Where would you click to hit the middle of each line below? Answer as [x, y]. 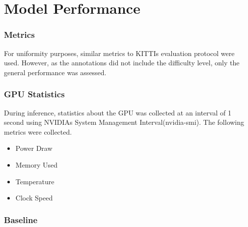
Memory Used [37, 164]
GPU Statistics [34, 94]
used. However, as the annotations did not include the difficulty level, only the [122, 63]
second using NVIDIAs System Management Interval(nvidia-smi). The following [124, 122]
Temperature [35, 181]
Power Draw [34, 148]
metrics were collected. [38, 131]
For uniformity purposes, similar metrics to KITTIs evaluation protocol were [119, 53]
